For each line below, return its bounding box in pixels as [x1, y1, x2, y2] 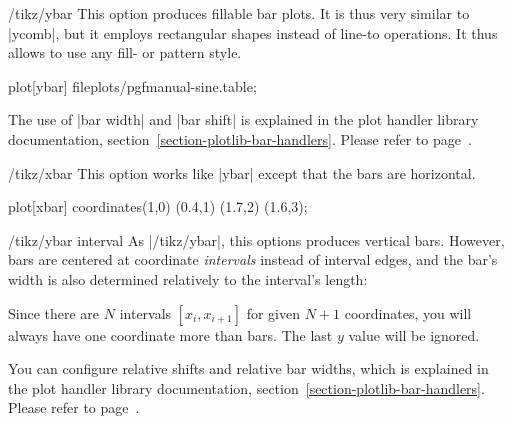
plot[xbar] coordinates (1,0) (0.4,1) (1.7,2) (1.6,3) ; [8, 196, 308, 217]
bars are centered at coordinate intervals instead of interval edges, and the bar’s [8, 249, 498, 270]
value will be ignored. [348, 324, 480, 345]
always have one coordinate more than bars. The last [8, 324, 333, 345]
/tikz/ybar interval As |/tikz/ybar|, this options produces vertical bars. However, [8, 229, 505, 250]
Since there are [8, 302, 100, 323]
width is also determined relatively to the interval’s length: [8, 268, 368, 289]
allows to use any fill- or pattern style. [8, 42, 242, 63]
